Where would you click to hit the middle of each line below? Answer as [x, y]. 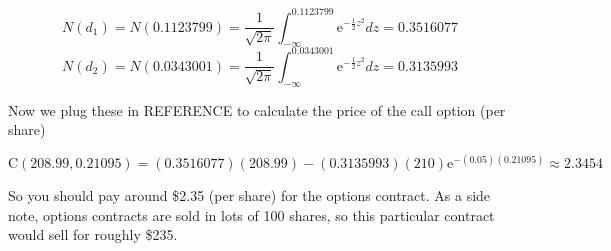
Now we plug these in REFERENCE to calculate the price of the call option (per [257, 109]
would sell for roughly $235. [93, 234]
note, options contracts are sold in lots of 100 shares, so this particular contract [251, 214]
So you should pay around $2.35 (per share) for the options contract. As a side [249, 195]
